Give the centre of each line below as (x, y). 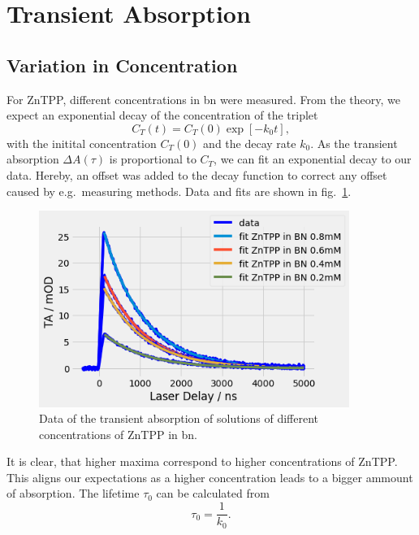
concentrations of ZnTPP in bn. (118, 434)
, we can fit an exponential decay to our (313, 159)
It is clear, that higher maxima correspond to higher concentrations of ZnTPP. (202, 461)
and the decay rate (250, 143)
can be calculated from (213, 493)
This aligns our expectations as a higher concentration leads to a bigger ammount (210, 477)
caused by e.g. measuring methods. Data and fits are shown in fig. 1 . (179, 191)
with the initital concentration (82, 143)
